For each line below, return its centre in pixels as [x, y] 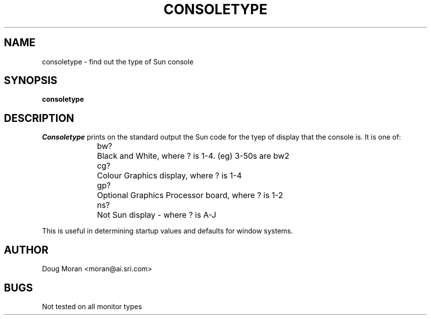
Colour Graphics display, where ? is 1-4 [169, 176]
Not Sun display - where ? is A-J [157, 215]
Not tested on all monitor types [92, 306]
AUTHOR [26, 250]
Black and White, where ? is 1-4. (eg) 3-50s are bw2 [193, 156]
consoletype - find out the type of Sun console [118, 61]
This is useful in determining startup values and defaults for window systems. [168, 231]
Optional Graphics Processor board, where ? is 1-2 [190, 195]
